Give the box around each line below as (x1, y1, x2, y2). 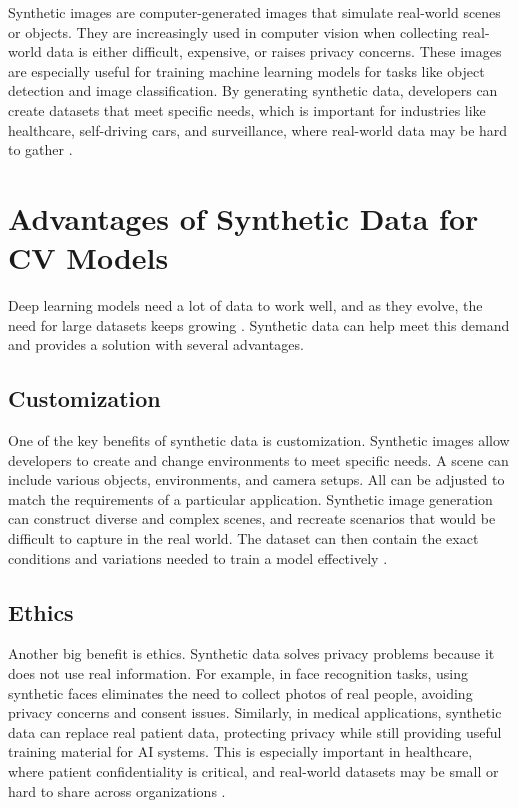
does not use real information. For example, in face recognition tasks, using (8, 663, 469, 683)
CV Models (8, 237, 169, 278)
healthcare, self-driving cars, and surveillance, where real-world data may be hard (8, 119, 508, 140)
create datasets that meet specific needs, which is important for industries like (8, 99, 486, 120)
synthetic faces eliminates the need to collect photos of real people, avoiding (8, 682, 473, 703)
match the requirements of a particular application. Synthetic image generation (8, 488, 493, 509)
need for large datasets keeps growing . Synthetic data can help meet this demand (8, 314, 510, 335)
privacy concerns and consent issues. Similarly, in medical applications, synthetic (8, 702, 502, 723)
